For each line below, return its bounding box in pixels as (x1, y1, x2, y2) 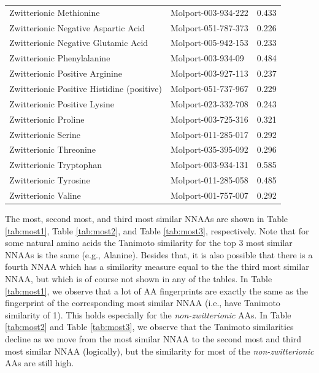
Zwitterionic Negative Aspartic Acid (9, 21, 145, 34)
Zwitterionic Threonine (9, 143, 96, 156)
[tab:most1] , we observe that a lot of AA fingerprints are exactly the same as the (5, 284, 308, 297)
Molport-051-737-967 (170, 82, 248, 94)
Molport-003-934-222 (170, 6, 248, 18)
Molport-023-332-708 (170, 97, 248, 110)
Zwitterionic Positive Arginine (9, 67, 122, 80)
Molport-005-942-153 (170, 36, 248, 49)
